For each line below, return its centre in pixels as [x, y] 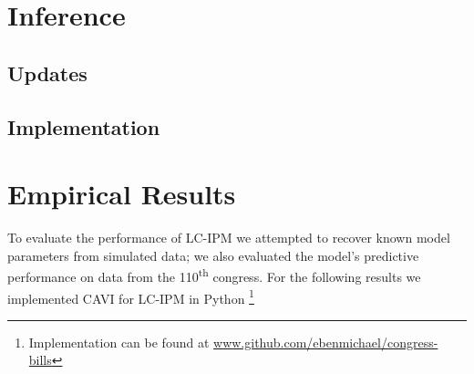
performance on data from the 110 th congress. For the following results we [214, 275]
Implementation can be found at [119, 342]
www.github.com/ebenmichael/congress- [326, 342]
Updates [47, 73]
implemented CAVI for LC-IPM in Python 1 [131, 296]
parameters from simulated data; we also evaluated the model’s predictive [213, 255]
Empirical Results [122, 194]
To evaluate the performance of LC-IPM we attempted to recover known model [229, 238]
